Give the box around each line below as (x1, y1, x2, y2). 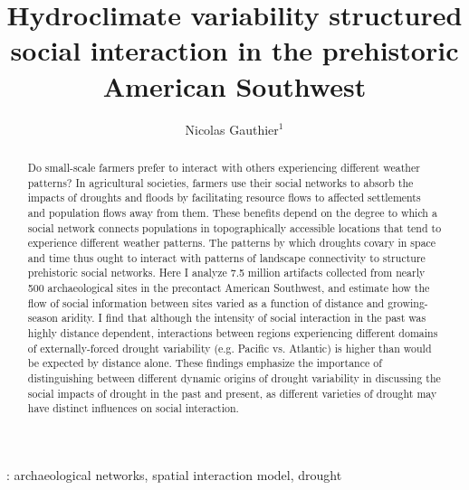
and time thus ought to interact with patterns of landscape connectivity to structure (27, 250, 426, 265)
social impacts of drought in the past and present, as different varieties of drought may (27, 385, 437, 400)
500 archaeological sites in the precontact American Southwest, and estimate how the (27, 280, 430, 296)
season (27, 310, 58, 325)
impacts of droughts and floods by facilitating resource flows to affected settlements (27, 190, 421, 205)
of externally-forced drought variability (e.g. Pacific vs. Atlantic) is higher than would (27, 340, 432, 355)
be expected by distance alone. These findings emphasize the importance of (27, 355, 382, 371)
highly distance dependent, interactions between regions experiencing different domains (27, 325, 438, 341)
